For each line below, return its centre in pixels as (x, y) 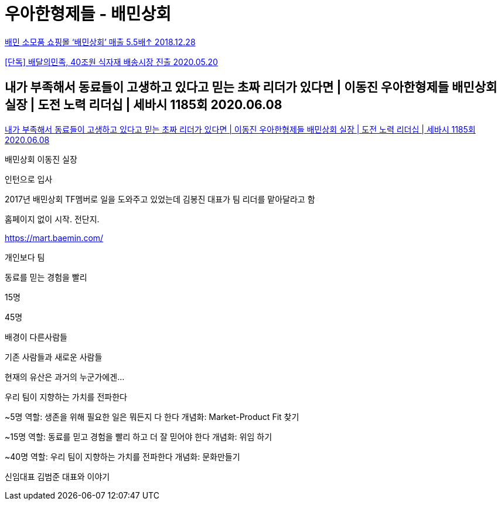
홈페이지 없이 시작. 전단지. (52, 219)
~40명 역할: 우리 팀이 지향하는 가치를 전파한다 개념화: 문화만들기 (122, 456)
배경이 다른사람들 (36, 337)
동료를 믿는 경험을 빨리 (46, 277)
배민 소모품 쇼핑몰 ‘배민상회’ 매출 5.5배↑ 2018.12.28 (100, 42)
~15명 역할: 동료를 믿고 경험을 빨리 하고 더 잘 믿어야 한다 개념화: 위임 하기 (139, 436)
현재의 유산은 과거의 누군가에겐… (65, 377)
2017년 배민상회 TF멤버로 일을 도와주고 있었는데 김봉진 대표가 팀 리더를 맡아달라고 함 (160, 199)
